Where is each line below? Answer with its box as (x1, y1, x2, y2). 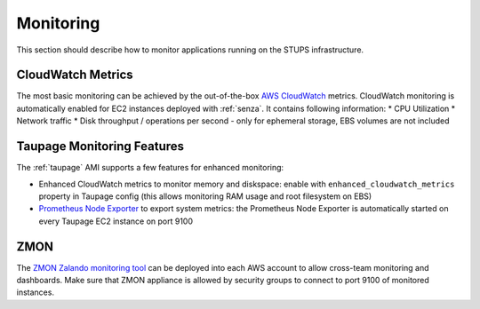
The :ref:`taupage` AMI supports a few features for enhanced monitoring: (16, 162, 284, 173)
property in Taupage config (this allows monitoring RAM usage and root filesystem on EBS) (38, 191, 372, 202)
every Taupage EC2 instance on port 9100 (38, 216, 194, 226)
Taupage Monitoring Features (16, 139, 185, 154)
